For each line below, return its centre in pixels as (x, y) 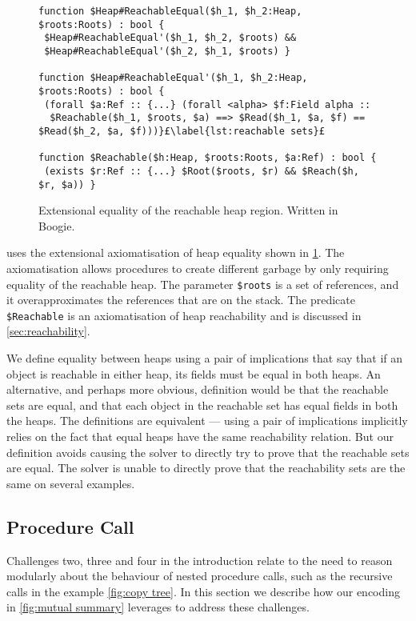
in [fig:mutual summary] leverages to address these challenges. (158, 607)
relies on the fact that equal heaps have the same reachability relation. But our (200, 437)
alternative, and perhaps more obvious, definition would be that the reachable (198, 389)
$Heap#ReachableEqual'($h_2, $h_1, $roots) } (167, 51)
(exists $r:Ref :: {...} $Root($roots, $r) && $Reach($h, (202, 171)
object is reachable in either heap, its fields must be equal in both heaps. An (194, 373)
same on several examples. (71, 483)
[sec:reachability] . (48, 331)
